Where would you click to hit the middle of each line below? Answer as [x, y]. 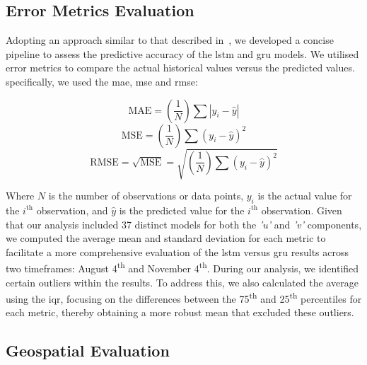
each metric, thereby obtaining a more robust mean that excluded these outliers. [180, 312]
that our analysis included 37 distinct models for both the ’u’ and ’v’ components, [184, 224]
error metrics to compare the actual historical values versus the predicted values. [180, 68]
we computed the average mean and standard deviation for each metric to [166, 238]
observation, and [72, 210]
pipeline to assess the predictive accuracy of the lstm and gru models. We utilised [182, 53]
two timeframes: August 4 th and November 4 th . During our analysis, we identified [182, 267]
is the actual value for [305, 196]
